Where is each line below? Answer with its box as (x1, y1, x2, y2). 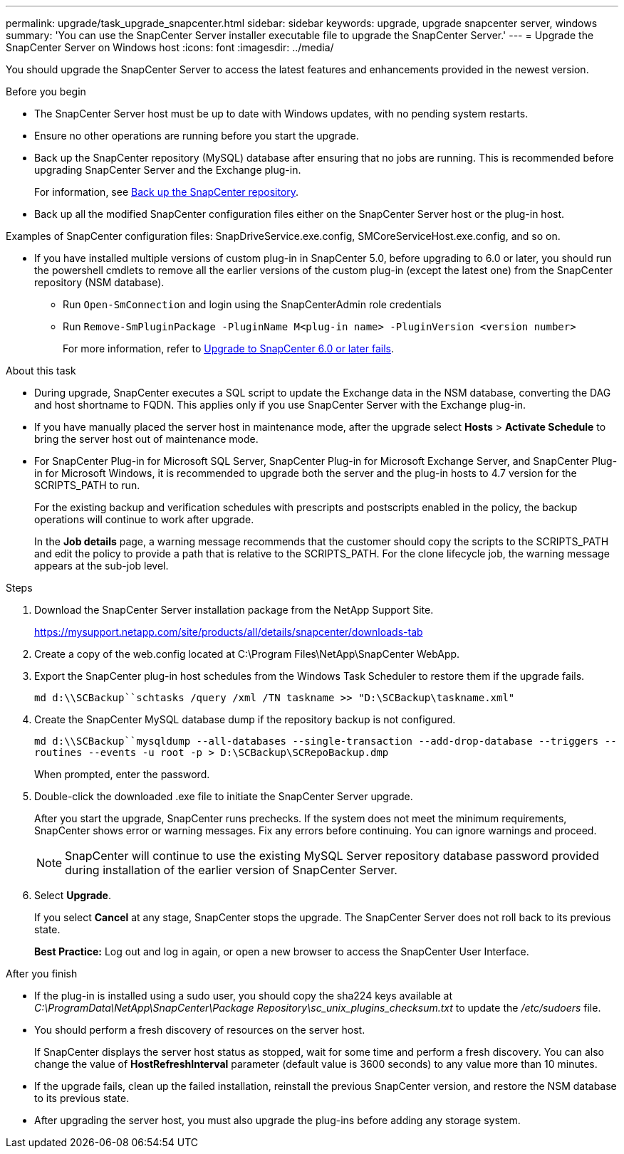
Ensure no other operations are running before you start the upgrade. (34, 130, 359, 142)
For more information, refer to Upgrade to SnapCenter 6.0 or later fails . (63, 342, 394, 355)
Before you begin (6, 85, 86, 98)
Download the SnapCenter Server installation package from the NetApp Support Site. (34, 604, 434, 616)
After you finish (6, 967, 78, 980)
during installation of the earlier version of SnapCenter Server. (65, 863, 397, 877)
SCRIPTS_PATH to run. (34, 479, 140, 491)
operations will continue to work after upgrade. (34, 513, 254, 525)
